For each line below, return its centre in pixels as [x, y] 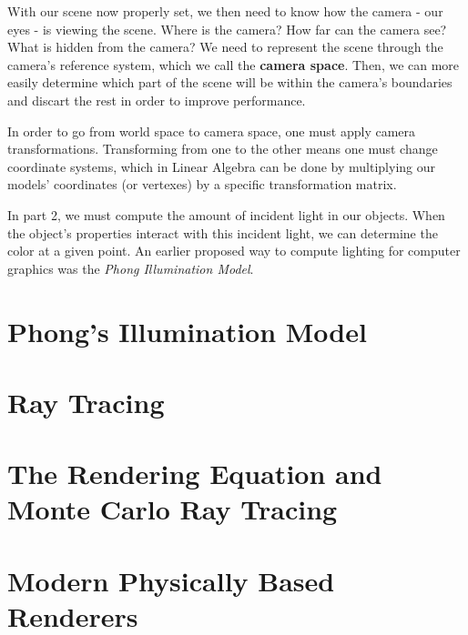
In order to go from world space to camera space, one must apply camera [212, 131]
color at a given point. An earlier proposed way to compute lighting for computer [234, 251]
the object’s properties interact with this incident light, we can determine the [223, 232]
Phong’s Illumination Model [187, 331]
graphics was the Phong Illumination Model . [131, 268]
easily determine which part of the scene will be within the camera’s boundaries [230, 82]
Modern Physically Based [171, 580]
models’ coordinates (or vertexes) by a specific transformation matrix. [202, 184]
